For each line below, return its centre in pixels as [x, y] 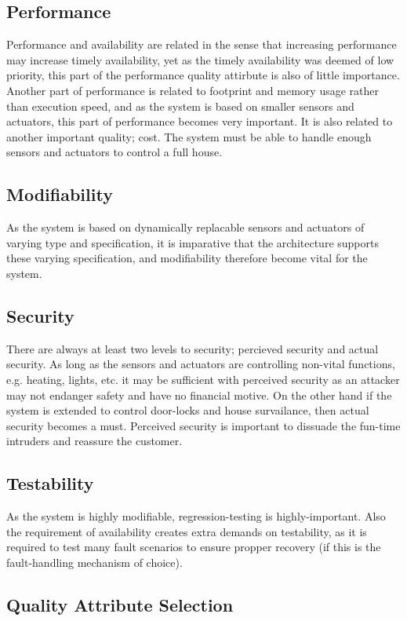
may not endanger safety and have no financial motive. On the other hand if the [199, 395]
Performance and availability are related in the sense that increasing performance [202, 44]
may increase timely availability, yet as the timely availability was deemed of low [200, 59]
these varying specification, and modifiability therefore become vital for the [187, 258]
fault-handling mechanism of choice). [94, 562]
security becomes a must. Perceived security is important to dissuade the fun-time [203, 425]
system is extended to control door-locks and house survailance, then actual [188, 410]
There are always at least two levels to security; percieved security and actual [193, 348]
